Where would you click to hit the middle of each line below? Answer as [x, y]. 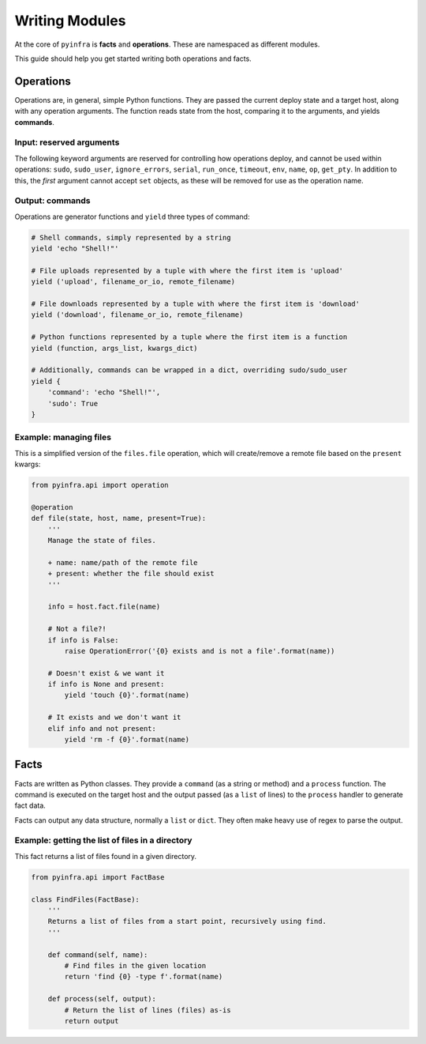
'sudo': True [73, 403]
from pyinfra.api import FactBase [98, 877]
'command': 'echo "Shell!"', [104, 392]
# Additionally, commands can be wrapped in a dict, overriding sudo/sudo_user [189, 370]
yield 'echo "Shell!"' [75, 249]
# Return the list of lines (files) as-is [148, 1010]
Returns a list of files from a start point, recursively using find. [187, 922]
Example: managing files [63, 437]
